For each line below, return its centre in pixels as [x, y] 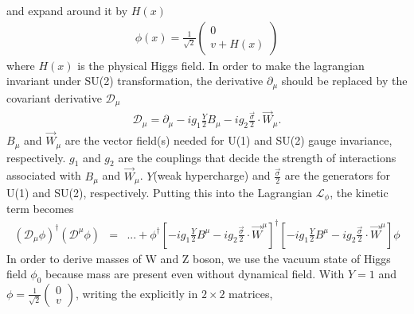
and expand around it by [67, 10]
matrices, [251, 293]
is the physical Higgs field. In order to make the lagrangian [221, 65]
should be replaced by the [344, 81]
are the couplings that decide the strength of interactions [257, 157]
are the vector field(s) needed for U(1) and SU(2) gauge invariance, [228, 140]
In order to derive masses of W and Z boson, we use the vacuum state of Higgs [199, 258]
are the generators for [337, 175]
